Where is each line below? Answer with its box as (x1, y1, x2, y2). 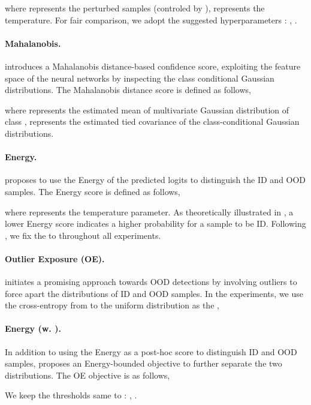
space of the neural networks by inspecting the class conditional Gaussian (5, 71, 274, 84)
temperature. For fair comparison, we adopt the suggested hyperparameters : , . (5, 13, 297, 26)
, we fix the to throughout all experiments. (5, 229, 161, 241)
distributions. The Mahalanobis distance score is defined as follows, (5, 83, 251, 96)
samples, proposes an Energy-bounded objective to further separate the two (5, 357, 282, 370)
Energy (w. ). (5, 322, 61, 335)
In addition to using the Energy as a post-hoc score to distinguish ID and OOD (5, 345, 297, 358)
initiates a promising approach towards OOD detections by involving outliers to (5, 275, 297, 288)
